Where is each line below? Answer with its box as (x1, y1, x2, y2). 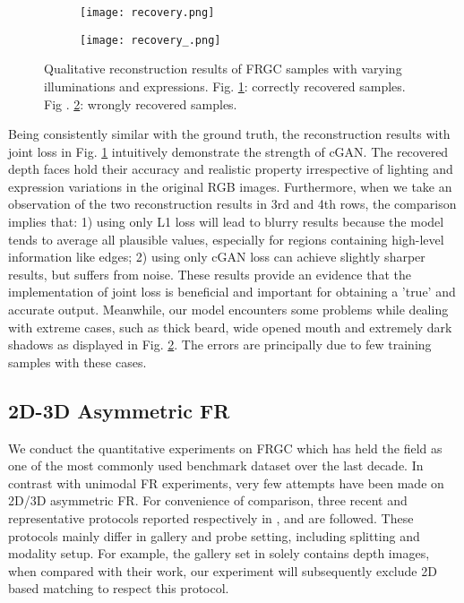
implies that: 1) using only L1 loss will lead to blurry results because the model (8, 212, 444, 231)
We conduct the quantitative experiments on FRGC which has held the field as (8, 438, 443, 457)
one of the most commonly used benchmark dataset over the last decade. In (8, 456, 424, 475)
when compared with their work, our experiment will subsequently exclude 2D (8, 561, 437, 580)
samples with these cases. (8, 352, 147, 371)
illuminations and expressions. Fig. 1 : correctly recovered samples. (44, 76, 406, 95)
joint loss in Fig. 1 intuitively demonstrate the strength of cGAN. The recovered (8, 142, 449, 160)
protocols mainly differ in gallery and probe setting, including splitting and (8, 526, 420, 545)
